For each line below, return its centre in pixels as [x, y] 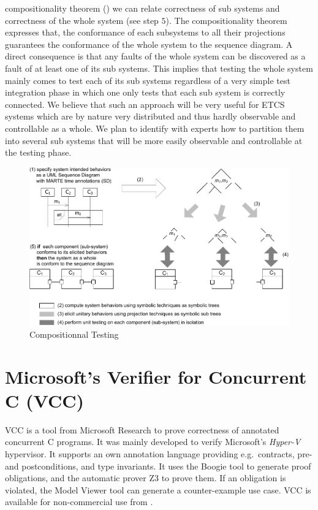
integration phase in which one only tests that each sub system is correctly [145, 92]
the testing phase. [38, 152]
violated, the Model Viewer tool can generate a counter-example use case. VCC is [158, 489]
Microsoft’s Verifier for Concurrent [156, 376]
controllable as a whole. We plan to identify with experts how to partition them [155, 128]
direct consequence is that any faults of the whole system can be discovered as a [155, 56]
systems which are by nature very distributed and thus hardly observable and [150, 116]
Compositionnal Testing [74, 334]
